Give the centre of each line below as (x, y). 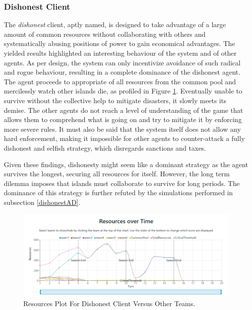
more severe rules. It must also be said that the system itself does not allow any (122, 129)
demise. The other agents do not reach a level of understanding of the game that (124, 110)
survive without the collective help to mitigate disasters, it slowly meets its (115, 100)
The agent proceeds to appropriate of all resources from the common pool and (120, 81)
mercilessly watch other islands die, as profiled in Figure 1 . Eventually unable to (123, 91)
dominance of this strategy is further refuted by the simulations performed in (118, 193)
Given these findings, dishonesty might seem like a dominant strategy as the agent (126, 164)
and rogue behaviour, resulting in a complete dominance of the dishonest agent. (122, 72)
